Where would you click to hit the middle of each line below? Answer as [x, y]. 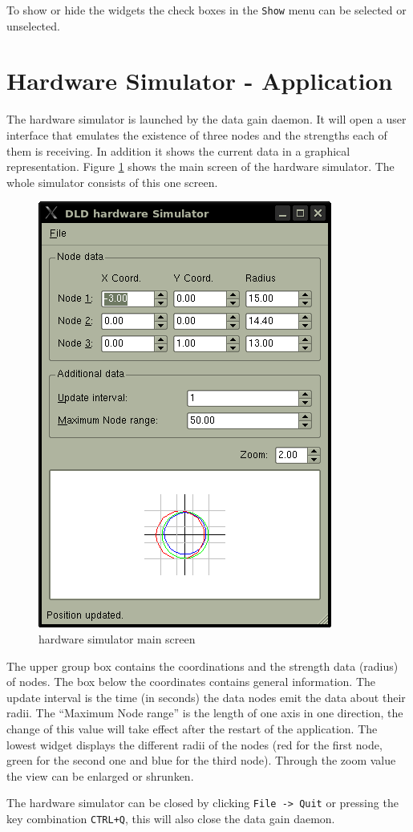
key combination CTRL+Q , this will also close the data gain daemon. [171, 818]
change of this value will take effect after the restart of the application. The [192, 728]
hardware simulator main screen [117, 638]
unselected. [33, 25]
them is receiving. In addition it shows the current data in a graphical [178, 150]
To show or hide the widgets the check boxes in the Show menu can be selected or [206, 10]
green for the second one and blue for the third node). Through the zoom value [201, 760]
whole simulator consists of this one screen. [112, 182]
